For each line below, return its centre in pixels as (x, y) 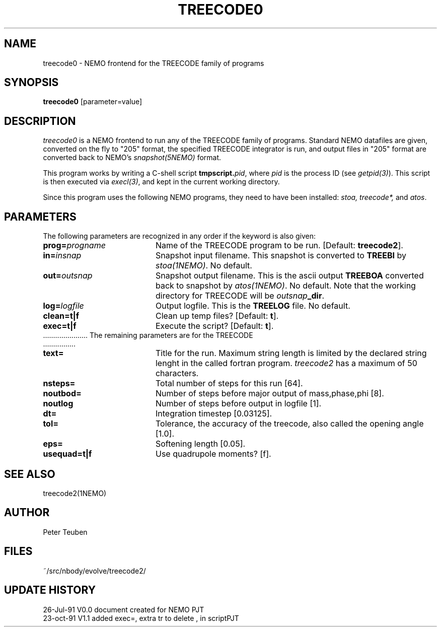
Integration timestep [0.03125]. (214, 414)
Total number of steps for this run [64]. (229, 383)
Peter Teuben (65, 532)
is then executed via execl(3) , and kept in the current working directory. (161, 182)
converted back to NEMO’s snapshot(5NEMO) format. (132, 158)
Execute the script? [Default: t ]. (214, 326)
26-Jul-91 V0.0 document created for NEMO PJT (124, 609)
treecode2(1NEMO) (75, 493)
